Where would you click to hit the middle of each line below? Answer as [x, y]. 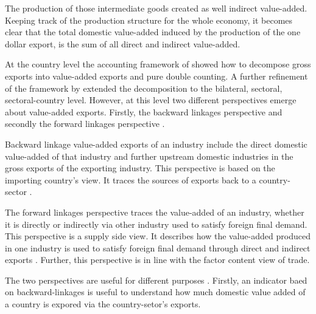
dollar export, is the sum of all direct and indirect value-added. [123, 43]
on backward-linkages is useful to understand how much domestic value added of [155, 292]
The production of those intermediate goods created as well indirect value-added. [156, 8]
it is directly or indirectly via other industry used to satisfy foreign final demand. [156, 224]
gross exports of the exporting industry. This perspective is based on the [140, 168]
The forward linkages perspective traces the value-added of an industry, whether [155, 212]
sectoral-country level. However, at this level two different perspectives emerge [151, 100]
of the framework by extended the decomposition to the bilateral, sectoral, [144, 88]
